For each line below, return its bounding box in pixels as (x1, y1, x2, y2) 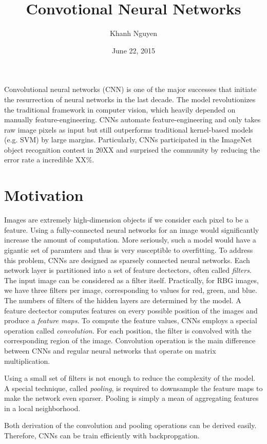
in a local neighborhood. (4, 402, 81, 413)
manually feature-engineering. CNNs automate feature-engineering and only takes (4, 114, 261, 125)
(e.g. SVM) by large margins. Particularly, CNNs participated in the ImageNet (4, 134, 252, 145)
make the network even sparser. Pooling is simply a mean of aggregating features (4, 393, 259, 403)
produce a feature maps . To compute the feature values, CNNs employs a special (4, 315, 257, 326)
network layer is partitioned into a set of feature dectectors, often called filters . (4, 265, 252, 275)
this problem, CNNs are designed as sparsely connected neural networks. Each (4, 254, 250, 265)
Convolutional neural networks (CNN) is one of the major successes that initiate (4, 84, 257, 95)
